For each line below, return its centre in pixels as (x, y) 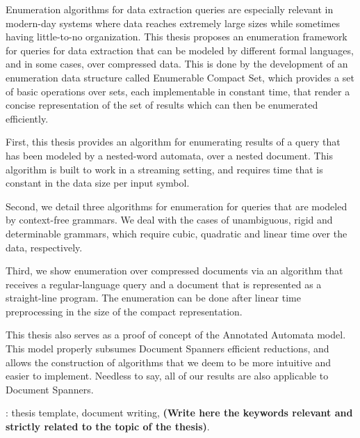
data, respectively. (44, 247)
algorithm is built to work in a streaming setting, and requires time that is (164, 169)
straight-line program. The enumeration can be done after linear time (153, 298)
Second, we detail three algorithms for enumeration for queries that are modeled (177, 206)
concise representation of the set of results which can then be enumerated (162, 105)
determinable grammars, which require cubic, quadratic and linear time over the (177, 233)
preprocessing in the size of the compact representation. (124, 311)
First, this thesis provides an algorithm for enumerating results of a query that (173, 142)
